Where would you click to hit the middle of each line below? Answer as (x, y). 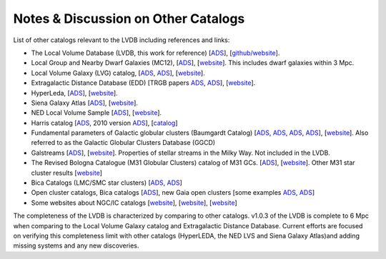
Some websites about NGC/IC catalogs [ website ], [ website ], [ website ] (134, 203)
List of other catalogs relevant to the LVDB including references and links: (122, 40)
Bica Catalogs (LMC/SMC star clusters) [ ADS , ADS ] (107, 183)
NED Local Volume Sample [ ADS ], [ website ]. (96, 113)
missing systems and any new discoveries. (76, 245)
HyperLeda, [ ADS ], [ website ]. (74, 93)
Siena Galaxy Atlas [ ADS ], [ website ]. (85, 103)
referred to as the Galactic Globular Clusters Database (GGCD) (123, 143)
